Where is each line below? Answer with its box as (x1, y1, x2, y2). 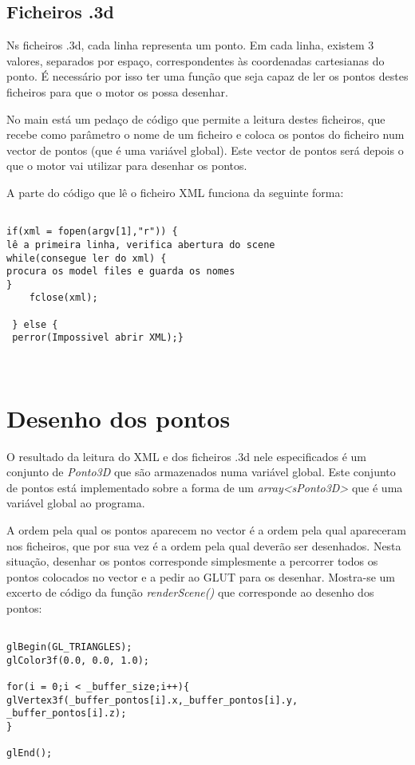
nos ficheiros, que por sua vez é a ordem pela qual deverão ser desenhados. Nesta (6, 537, 401, 554)
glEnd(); (6, 747, 53, 759)
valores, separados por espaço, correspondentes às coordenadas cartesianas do (6, 52, 385, 69)
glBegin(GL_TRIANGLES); (6, 641, 132, 653)
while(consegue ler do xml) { (6, 252, 167, 264)
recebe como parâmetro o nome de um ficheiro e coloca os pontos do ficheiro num (6, 126, 405, 143)
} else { (12, 318, 58, 330)
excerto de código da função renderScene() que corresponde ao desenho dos (6, 584, 374, 601)
